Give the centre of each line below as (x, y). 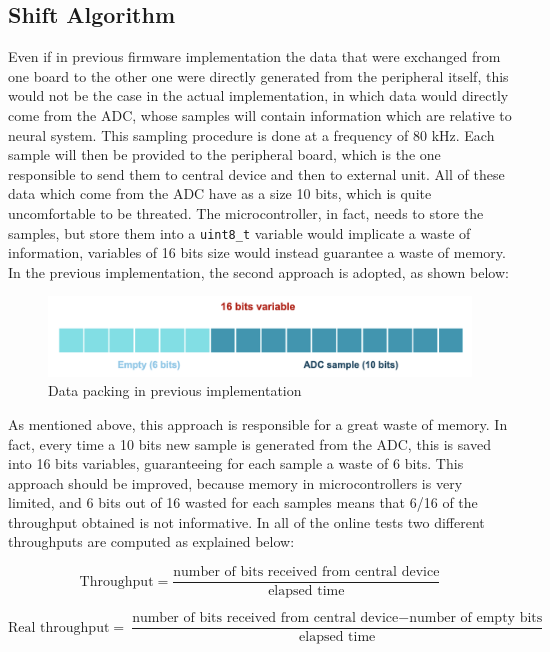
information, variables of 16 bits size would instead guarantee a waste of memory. (257, 252)
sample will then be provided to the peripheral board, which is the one (224, 154)
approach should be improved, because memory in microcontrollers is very (235, 482)
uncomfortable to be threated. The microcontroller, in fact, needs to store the (246, 212)
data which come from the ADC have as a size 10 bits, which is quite (220, 193)
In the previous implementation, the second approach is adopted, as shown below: (258, 271)
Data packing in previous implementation (175, 390)
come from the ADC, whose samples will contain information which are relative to (260, 114)
